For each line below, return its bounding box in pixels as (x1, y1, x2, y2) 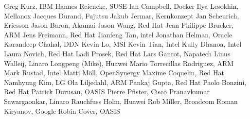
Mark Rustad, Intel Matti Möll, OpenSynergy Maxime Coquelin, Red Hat (4, 68, 224, 78)
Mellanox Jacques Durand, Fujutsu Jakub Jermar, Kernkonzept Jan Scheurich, (4, 10, 239, 20)
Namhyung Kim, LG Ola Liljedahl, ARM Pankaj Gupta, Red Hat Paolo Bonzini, (4, 77, 247, 87)
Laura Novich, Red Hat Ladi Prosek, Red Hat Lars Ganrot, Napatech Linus (4, 48, 231, 58)
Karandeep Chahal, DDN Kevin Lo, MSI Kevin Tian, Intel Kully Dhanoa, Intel (4, 39, 242, 49)
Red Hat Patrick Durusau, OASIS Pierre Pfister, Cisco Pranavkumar (4, 86, 210, 97)
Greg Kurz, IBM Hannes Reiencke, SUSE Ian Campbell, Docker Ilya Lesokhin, (4, 1, 239, 11)
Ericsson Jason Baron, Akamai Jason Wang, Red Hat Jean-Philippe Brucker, (4, 20, 234, 30)
